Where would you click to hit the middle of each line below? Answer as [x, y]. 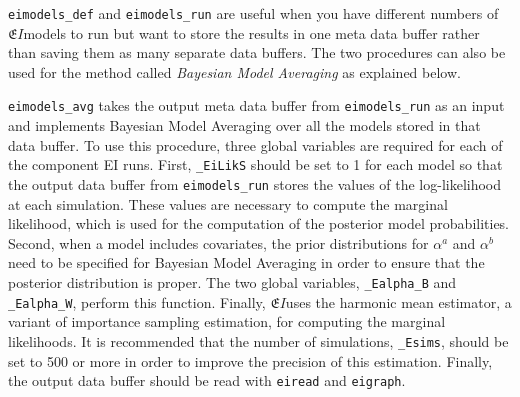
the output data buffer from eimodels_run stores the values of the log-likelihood [255, 183]
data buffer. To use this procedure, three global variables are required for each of [255, 144]
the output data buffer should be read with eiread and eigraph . [207, 380]
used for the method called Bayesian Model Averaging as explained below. [234, 71]
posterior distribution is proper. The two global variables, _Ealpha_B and [232, 281]
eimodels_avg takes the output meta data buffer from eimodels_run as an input [256, 105]
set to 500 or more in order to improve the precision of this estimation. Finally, [250, 360]
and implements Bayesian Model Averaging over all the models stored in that [244, 125]
